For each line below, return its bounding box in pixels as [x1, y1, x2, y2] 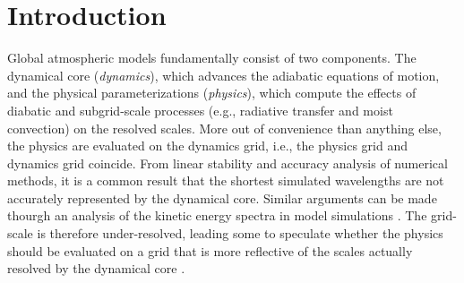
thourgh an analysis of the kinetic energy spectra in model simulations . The [7, 206, 427, 225]
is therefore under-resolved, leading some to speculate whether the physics [37, 224, 443, 243]
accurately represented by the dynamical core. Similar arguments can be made [7, 188, 437, 207]
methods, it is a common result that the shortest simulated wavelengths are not [7, 171, 444, 190]
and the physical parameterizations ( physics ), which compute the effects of [7, 83, 417, 102]
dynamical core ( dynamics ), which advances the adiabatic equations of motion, [7, 65, 440, 84]
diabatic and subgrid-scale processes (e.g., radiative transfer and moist [7, 100, 393, 119]
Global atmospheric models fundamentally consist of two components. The [7, 48, 417, 67]
